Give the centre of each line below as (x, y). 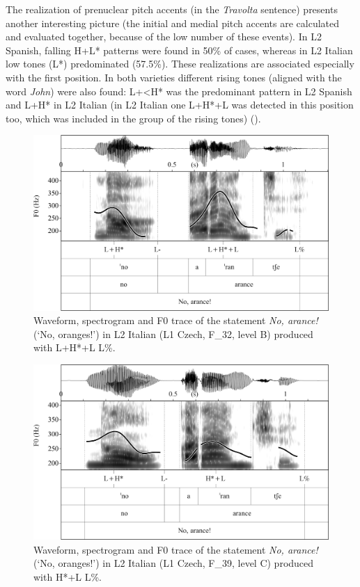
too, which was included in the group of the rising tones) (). (133, 118)
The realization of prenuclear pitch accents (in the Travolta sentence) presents (172, 9)
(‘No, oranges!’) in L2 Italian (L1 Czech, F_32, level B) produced (173, 333)
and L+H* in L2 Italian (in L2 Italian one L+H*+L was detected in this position (180, 105)
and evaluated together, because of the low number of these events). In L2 (164, 37)
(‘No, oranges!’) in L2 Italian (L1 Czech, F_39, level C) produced (174, 563)
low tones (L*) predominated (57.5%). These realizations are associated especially (180, 64)
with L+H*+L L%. (75, 347)
